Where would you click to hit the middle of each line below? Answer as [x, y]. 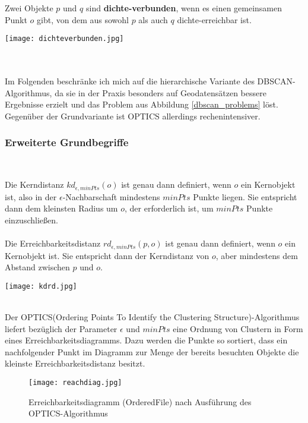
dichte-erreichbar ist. [214, 19]
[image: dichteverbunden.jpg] [64, 39]
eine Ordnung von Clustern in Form [238, 328]
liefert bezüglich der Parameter [61, 328]
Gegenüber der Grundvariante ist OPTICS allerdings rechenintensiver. [133, 116]
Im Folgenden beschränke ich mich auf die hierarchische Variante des [130, 81]
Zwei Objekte [29, 8]
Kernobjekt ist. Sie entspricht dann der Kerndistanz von [107, 255]
